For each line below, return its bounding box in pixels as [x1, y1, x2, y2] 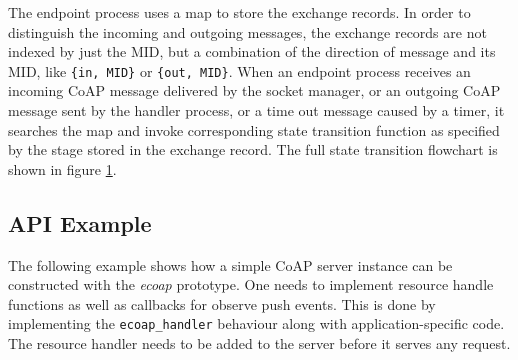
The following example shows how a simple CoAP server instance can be [8, 254, 453, 275]
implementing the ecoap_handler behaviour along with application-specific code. [8, 313, 505, 334]
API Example [8, 207, 152, 238]
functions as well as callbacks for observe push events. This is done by [8, 293, 436, 314]
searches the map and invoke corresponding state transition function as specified [8, 119, 500, 140]
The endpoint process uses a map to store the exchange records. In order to [8, 2, 471, 22]
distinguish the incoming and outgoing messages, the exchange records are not [8, 21, 487, 42]
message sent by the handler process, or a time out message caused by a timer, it [8, 100, 505, 121]
